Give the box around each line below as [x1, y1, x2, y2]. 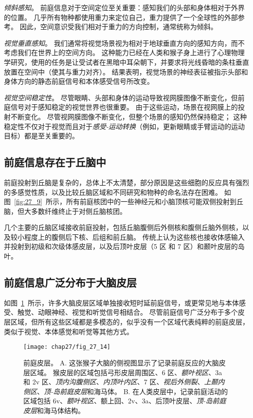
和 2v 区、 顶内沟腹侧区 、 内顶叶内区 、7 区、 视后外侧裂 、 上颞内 [23, 377, 225, 387]
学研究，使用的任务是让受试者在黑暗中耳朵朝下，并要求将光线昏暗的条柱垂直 [4, 57, 249, 67]
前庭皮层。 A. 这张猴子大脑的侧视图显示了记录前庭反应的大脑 [23, 357, 219, 367]
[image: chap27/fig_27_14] [23, 343, 110, 351]
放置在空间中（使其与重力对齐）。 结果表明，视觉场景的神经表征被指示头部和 [4, 66, 248, 76]
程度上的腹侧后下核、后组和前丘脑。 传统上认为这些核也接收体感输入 [24, 231, 245, 242]
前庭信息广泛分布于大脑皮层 [4, 275, 137, 290]
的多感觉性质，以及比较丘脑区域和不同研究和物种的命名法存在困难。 [4, 187, 222, 197]
